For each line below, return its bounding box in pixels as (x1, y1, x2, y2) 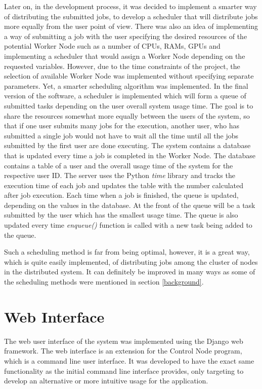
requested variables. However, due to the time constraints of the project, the (4, 60, 240, 71)
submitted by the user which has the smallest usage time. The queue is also (4, 209, 238, 220)
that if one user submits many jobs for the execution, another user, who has (4, 120, 239, 131)
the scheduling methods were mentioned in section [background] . (4, 276, 204, 287)
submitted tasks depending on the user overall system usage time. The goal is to (4, 100, 253, 111)
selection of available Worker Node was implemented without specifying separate (4, 70, 254, 81)
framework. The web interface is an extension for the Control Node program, (4, 345, 242, 356)
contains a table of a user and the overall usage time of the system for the (4, 160, 233, 170)
